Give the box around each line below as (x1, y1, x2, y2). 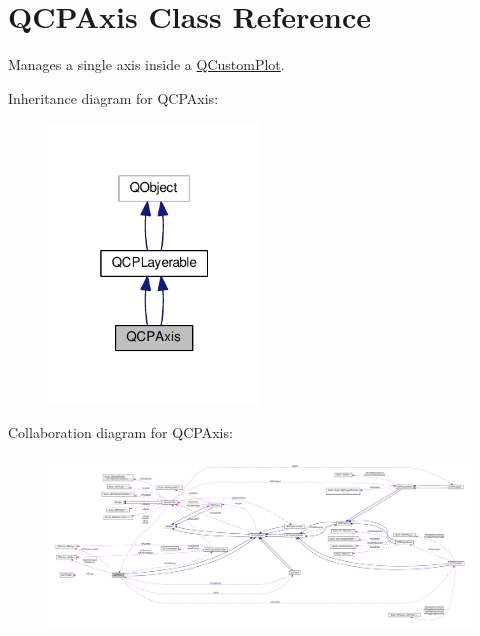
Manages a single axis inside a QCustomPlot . (8, 54, 285, 75)
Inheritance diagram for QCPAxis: (8, 87, 219, 108)
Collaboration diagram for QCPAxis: (8, 422, 233, 443)
